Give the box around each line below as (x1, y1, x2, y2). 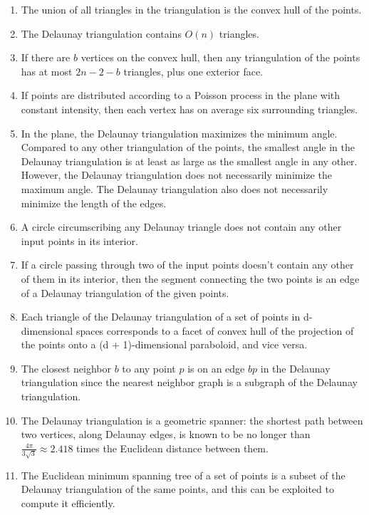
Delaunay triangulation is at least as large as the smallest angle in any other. (21, 153, 358, 168)
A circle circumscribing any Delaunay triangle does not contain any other (21, 219, 342, 234)
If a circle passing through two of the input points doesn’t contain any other (21, 257, 354, 272)
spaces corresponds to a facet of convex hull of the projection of (76, 323, 354, 338)
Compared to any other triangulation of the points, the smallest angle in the (21, 140, 355, 155)
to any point (122, 360, 176, 375)
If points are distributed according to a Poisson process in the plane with (21, 88, 341, 103)
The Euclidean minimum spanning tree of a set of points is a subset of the (21, 467, 345, 482)
